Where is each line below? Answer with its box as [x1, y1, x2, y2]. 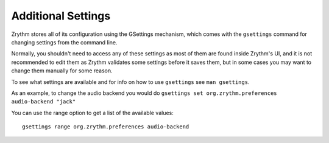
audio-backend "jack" [11, 98, 76, 105]
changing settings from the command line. [11, 38, 118, 46]
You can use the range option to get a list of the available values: [11, 109, 174, 116]
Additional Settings [11, 9, 111, 23]
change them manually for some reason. [11, 67, 113, 74]
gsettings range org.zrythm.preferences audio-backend [22, 124, 189, 130]
